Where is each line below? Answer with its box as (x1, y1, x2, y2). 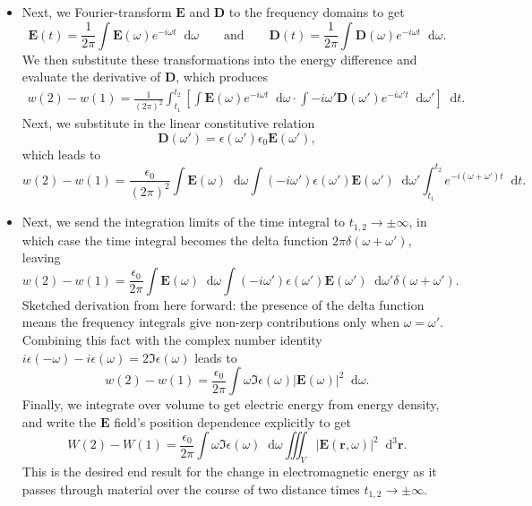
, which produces (176, 67, 269, 86)
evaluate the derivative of (21, 67, 161, 86)
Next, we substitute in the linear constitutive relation (21, 114, 315, 133)
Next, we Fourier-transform (21, 3, 172, 21)
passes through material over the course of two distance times (21, 479, 360, 498)
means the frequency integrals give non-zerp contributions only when (21, 313, 399, 331)
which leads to (21, 144, 101, 163)
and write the (21, 412, 97, 431)
